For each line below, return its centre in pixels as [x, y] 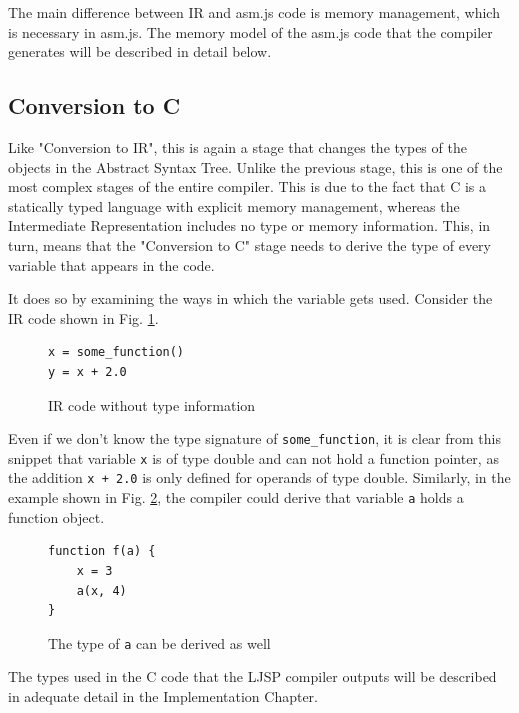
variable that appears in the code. [111, 264]
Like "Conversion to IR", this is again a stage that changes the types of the [237, 146]
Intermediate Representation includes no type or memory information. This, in [249, 225]
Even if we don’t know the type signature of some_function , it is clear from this [255, 438]
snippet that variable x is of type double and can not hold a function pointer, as [253, 457]
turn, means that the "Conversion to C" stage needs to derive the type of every [249, 244]
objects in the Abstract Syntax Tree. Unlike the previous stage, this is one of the [255, 166]
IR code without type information [152, 404]
